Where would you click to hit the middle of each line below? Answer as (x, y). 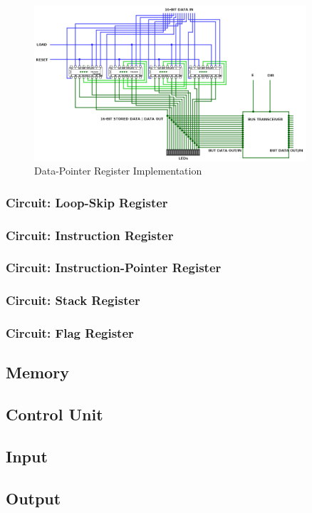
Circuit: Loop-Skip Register (87, 202)
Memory (37, 372)
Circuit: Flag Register (70, 333)
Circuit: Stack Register (73, 300)
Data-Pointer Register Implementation (118, 171)
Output (33, 498)
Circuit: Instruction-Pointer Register (114, 268)
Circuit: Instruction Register (90, 235)
